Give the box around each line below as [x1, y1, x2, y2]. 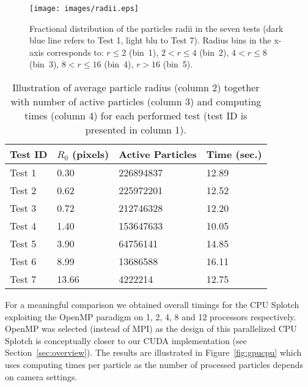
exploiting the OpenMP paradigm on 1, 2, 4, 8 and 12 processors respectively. [5, 310, 296, 323]
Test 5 [10, 236, 37, 251]
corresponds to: [46, 45, 104, 58]
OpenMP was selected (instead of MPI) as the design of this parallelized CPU [5, 322, 297, 335]
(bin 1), [128, 45, 159, 58]
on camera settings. [5, 370, 78, 383]
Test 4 [10, 219, 37, 233]
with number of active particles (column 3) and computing [10, 94, 262, 109]
